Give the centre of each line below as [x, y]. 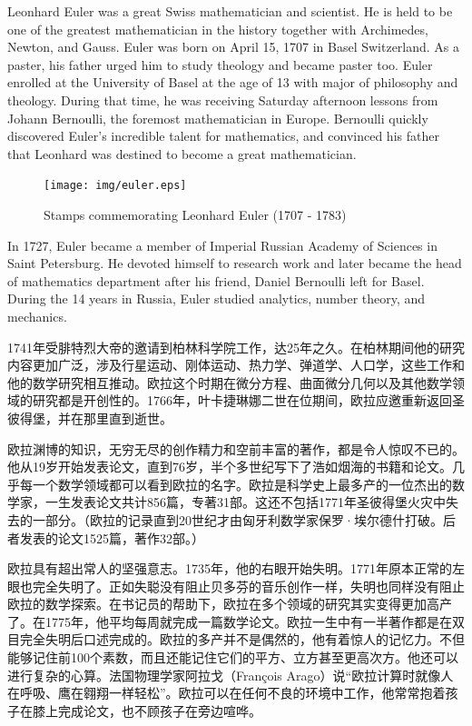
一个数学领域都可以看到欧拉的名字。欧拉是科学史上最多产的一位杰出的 [242, 484]
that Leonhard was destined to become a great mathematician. [182, 153]
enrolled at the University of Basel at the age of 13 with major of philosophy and [233, 82]
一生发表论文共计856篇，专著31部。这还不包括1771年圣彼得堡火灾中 [245, 502]
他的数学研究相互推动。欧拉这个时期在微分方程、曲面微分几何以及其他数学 [230, 382]
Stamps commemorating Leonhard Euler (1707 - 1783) [195, 214]
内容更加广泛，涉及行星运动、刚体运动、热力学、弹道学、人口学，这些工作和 [236, 365]
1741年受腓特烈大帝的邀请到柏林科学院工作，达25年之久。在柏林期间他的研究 [236, 347]
